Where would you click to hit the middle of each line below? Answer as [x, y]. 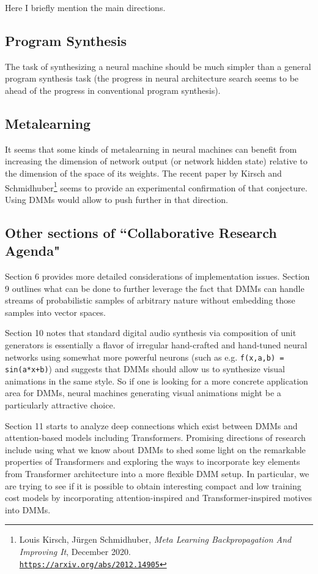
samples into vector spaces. [55, 312]
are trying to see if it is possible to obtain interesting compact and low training [153, 485]
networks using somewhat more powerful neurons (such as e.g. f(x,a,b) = [145, 357]
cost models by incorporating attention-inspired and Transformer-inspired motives [159, 498]
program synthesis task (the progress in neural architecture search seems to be [152, 78]
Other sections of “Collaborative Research [141, 232]
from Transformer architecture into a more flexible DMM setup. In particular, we [157, 474]
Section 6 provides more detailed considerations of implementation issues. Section [157, 276]
